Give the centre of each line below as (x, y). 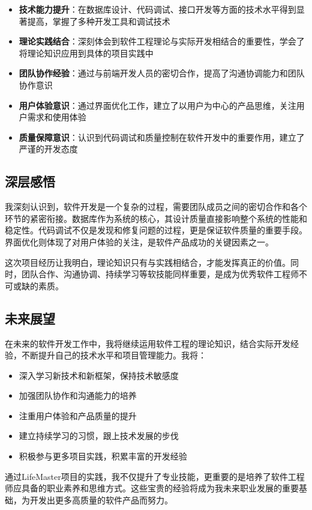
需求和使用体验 (57, 117)
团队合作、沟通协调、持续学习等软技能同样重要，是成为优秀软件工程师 (160, 274)
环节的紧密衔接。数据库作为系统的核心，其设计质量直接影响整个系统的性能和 (156, 218)
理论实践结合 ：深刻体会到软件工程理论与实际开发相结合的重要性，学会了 (162, 41)
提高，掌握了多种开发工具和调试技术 (99, 21)
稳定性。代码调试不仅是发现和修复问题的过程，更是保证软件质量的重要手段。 (156, 230)
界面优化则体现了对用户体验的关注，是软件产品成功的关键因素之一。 (139, 241)
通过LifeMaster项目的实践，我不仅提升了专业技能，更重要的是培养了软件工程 (155, 476)
